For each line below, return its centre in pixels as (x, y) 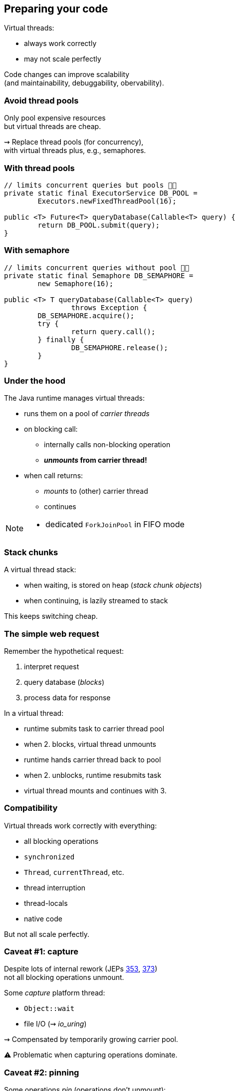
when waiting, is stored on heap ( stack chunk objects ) (113, 585)
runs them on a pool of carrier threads (87, 414)
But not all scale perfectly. (47, 934)
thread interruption (55, 887)
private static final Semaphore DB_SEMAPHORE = (99, 275)
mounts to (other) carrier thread (96, 491)
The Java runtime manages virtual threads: (74, 398)
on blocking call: (51, 429)
